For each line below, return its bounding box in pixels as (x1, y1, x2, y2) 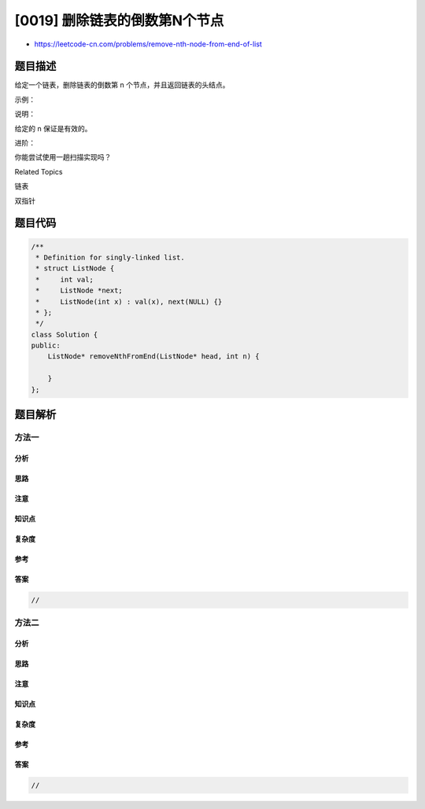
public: (31, 341, 61, 350)
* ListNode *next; (35, 286, 124, 295)
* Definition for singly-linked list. (35, 252, 185, 262)
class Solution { (31, 330, 98, 339)
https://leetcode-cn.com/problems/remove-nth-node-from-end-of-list (34, 39, 263, 49)
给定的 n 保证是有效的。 (14, 123, 92, 133)
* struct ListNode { (35, 264, 115, 273)
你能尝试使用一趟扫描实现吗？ (14, 153, 112, 162)
